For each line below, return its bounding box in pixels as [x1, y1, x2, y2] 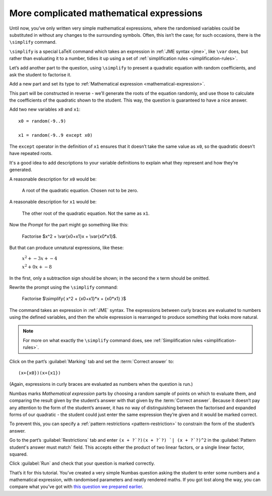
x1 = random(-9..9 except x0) [18, 132, 93, 138]
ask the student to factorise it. [9, 71, 72, 77]
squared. [9, 451, 28, 457]
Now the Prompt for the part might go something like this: [9, 222, 128, 228]
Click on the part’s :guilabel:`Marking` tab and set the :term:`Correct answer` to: [9, 358, 174, 364]
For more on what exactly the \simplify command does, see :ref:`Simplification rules [23, 337, 203, 343]
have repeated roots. [9, 150, 53, 156]
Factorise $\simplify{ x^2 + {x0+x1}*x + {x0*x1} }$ [22, 296, 126, 302]
